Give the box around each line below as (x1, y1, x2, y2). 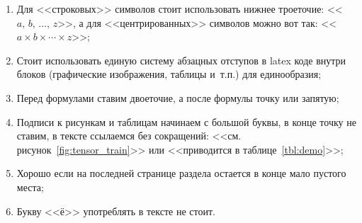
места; (16, 179, 44, 194)
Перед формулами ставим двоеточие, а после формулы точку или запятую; (16, 90, 339, 105)
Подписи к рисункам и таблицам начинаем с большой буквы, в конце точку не (16, 114, 356, 129)
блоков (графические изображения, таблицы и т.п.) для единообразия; (16, 67, 322, 81)
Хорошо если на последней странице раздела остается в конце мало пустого (16, 166, 346, 181)
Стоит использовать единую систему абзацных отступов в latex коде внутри (16, 52, 346, 67)
